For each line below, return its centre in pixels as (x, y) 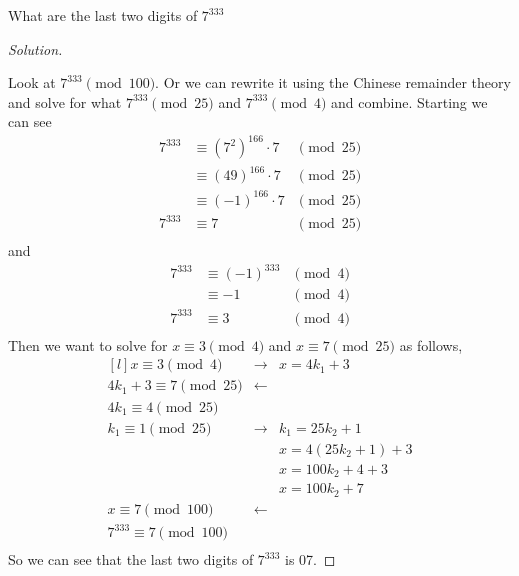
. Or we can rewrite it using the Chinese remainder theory (333, 82)
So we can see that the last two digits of (131, 559)
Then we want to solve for (88, 344)
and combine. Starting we (409, 101)
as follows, (431, 344)
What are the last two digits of (103, 15)
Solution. (35, 48)
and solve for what (65, 101)
